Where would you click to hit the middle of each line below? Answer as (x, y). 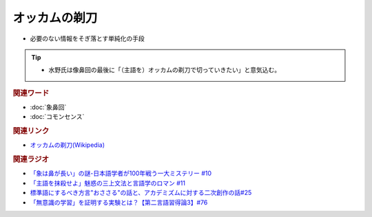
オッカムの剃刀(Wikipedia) (68, 145)
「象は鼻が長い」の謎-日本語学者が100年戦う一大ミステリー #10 (121, 173)
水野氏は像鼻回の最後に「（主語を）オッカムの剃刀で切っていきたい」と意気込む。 (165, 70)
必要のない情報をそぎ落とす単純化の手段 (87, 38)
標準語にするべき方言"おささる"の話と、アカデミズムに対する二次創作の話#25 (141, 193)
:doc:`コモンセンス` (57, 117)
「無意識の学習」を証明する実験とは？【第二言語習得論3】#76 (119, 202)
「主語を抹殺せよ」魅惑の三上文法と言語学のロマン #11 (108, 183)
